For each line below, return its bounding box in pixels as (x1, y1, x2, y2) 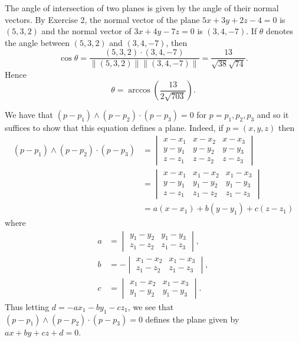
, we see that (127, 300, 174, 313)
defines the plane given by (145, 313, 239, 325)
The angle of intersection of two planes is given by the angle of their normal (5, 2, 279, 14)
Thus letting (5, 300, 50, 313)
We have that (5, 108, 54, 121)
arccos (128, 86, 150, 95)
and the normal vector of (41, 25, 132, 37)
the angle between (5, 36, 70, 48)
